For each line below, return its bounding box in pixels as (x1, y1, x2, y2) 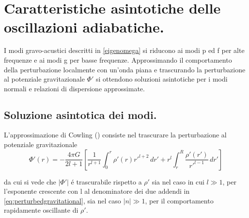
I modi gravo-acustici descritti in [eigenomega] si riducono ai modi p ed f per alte (4, 45, 245, 55)
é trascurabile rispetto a (71, 176, 142, 186)
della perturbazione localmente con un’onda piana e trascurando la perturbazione (4, 64, 246, 74)
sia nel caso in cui (152, 176, 204, 186)
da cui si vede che (4, 176, 56, 186)
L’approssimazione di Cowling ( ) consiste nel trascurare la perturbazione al (4, 130, 227, 140)
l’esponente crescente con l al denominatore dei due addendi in (4, 186, 190, 196)
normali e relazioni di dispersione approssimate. (4, 83, 145, 93)
